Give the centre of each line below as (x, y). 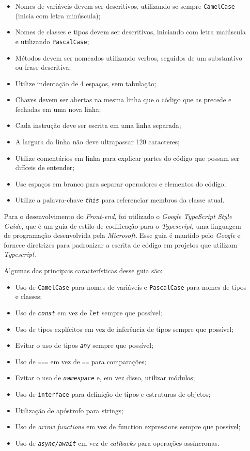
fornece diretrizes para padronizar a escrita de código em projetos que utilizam (121, 244)
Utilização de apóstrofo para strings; (69, 410)
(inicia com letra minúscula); (58, 15)
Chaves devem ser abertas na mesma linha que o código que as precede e (123, 100)
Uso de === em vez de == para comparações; (81, 361)
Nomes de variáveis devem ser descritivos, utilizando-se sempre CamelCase (125, 6)
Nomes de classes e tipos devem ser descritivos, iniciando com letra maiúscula (130, 32)
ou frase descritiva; (43, 67)
